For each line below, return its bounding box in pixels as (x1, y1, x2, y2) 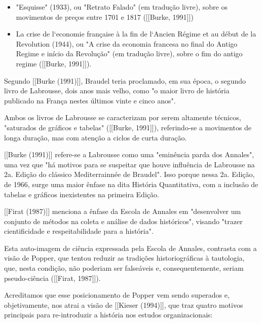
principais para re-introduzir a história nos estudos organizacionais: (4, 309, 213, 320)
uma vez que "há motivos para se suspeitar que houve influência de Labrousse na (4, 159, 255, 169)
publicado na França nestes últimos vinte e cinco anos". (4, 95, 176, 105)
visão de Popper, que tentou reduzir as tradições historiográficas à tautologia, (4, 253, 245, 263)
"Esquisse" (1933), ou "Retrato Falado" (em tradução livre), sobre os (16, 2, 228, 12)
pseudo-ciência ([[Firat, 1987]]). (4, 272, 101, 283)
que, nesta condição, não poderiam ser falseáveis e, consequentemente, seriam (4, 263, 244, 273)
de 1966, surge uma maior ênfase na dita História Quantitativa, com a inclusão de (4, 178, 258, 189)
